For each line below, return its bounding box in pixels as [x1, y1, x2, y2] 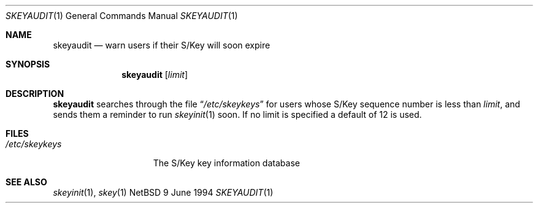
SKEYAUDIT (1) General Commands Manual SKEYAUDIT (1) [6, 10, 238, 21]
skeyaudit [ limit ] [121, 69, 188, 80]
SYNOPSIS [6, 59, 50, 69]
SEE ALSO [6, 177, 47, 187]
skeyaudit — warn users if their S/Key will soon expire [53, 40, 271, 50]
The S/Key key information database [153, 158, 300, 168]
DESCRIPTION [6, 88, 64, 99]
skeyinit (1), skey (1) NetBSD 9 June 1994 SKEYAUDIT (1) [53, 187, 274, 198]
